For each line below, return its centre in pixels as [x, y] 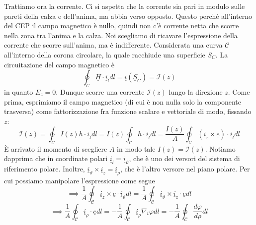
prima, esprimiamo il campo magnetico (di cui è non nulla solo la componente [123, 101]
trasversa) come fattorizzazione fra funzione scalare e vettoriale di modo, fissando [128, 111]
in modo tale [136, 148]
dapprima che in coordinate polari [56, 158]
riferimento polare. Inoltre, [44, 169]
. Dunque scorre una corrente [100, 91]
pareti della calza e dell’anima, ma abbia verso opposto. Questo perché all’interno [128, 16]
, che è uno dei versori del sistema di [184, 158]
